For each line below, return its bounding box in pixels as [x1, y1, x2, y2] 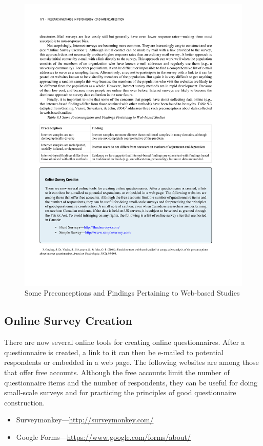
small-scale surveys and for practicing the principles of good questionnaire [4, 387, 236, 398]
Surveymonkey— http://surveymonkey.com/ [16, 414, 154, 425]
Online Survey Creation [4, 313, 133, 328]
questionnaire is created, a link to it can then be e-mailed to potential [4, 346, 224, 357]
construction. [4, 397, 45, 408]
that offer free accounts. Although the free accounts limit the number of [4, 367, 230, 378]
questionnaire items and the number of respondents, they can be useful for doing [4, 377, 258, 387]
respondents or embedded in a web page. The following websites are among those [4, 357, 259, 367]
